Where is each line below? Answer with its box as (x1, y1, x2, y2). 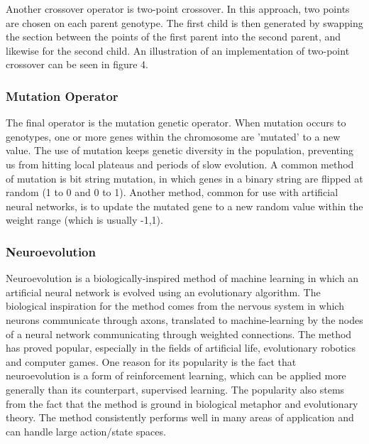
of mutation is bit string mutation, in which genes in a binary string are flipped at (6, 170, 363, 185)
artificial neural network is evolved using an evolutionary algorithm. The (6, 284, 321, 299)
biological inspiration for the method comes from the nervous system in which (6, 298, 344, 313)
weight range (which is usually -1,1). (6, 212, 163, 227)
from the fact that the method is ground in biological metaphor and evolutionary (6, 396, 358, 411)
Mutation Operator (6, 87, 119, 104)
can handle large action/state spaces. (6, 423, 166, 438)
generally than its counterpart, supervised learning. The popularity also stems (6, 381, 345, 396)
